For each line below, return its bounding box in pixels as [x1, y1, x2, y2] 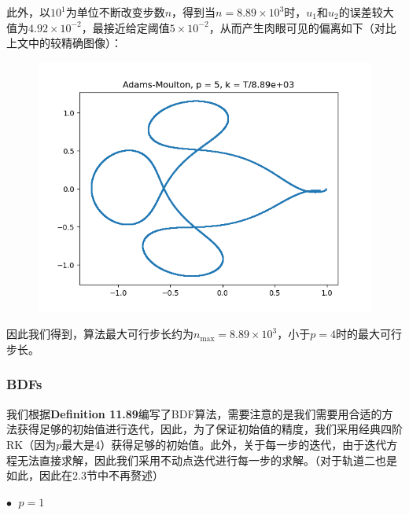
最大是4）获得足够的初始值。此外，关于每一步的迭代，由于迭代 [61, 436, 387, 452]
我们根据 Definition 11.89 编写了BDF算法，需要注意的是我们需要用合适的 [6, 405, 382, 421]
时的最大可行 [335, 326, 402, 342]
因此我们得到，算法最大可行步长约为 [6, 326, 193, 342]
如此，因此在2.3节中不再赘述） [6, 467, 164, 484]
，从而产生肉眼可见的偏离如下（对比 [208, 19, 396, 35]
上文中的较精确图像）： [6, 35, 122, 51]
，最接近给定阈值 [81, 19, 170, 35]
